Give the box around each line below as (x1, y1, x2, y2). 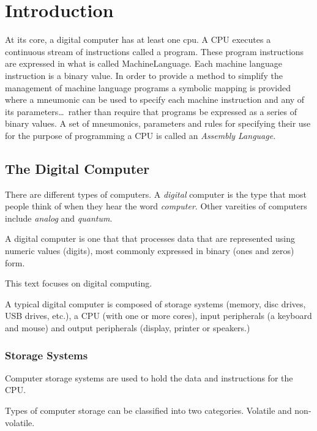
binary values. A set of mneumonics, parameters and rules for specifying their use (5, 117, 311, 130)
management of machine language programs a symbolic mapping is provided (5, 81, 291, 94)
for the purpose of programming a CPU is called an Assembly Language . (5, 129, 276, 141)
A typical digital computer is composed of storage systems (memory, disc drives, (5, 297, 306, 310)
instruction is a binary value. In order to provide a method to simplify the (5, 69, 283, 81)
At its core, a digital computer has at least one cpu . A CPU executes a (5, 33, 271, 46)
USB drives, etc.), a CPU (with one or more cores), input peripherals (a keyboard (5, 309, 312, 322)
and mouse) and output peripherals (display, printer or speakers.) (5, 321, 250, 334)
